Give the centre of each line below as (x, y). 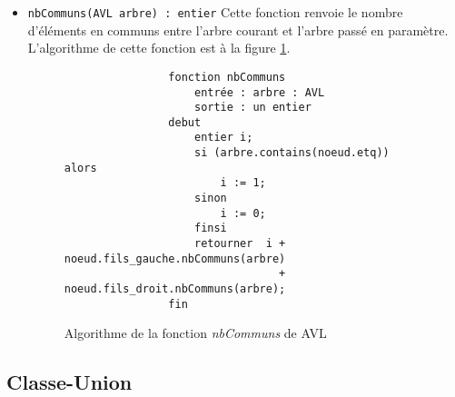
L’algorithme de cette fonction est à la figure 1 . (159, 48)
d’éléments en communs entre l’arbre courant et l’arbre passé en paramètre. (238, 30)
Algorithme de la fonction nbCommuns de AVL (195, 333)
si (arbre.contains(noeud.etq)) (292, 153)
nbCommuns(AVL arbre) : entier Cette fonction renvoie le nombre (215, 12)
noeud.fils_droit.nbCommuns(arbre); (175, 289)
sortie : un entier (252, 108)
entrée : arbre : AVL (259, 92)
